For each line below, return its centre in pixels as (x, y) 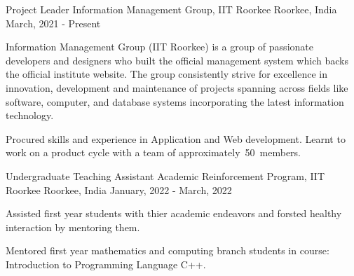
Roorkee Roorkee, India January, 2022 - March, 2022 (119, 189)
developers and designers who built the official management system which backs (177, 60)
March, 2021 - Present (53, 23)
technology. (30, 115)
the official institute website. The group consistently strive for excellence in (166, 74)
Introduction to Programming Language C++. (106, 264)
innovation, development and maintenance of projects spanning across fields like (177, 87)
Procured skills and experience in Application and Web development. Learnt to (176, 138)
